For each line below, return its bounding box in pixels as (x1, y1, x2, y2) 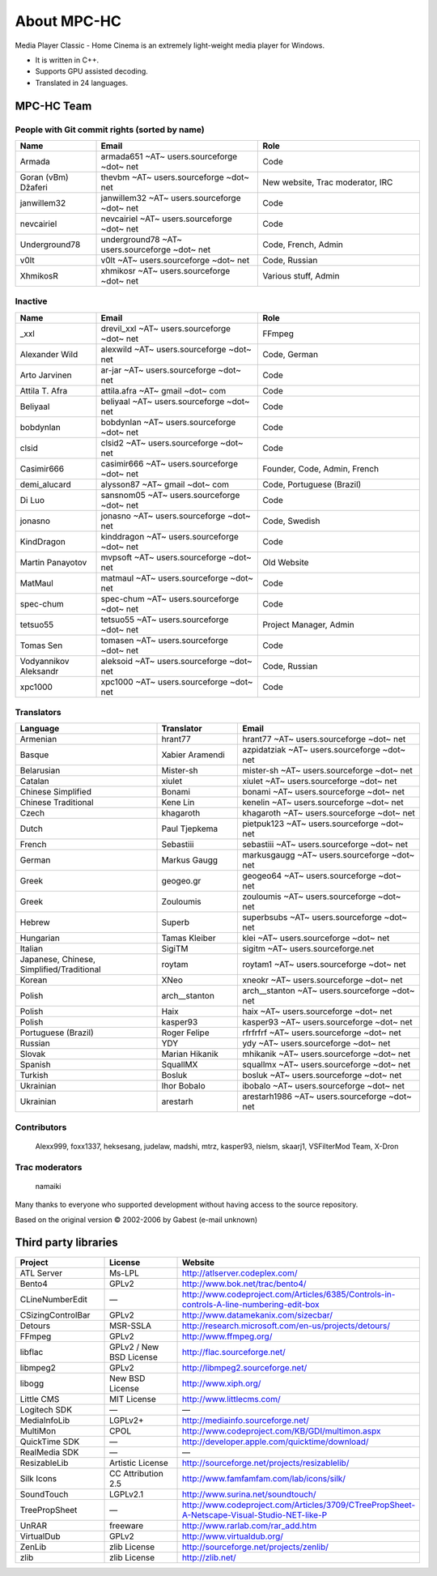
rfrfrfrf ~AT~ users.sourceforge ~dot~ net (242, 1027, 401, 1038)
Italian (19, 943, 44, 955)
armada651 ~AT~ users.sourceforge (100, 151, 238, 162)
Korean (19, 974, 48, 986)
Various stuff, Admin (262, 270, 340, 281)
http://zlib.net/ (181, 1552, 236, 1563)
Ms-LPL (109, 1267, 139, 1279)
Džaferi (19, 181, 48, 193)
